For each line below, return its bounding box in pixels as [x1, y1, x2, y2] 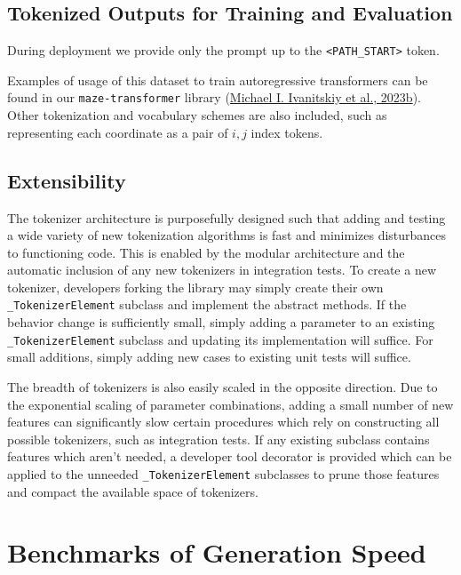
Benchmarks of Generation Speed [7, 534, 426, 571]
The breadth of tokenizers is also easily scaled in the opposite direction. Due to [7, 377, 438, 395]
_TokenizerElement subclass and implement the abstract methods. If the [7, 295, 407, 314]
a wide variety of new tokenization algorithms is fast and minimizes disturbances [7, 226, 447, 244]
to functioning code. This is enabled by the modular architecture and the [7, 243, 405, 261]
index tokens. [250, 123, 323, 141]
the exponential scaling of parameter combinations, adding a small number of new [7, 395, 454, 413]
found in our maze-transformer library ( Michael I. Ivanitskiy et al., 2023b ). [7, 88, 421, 107]
